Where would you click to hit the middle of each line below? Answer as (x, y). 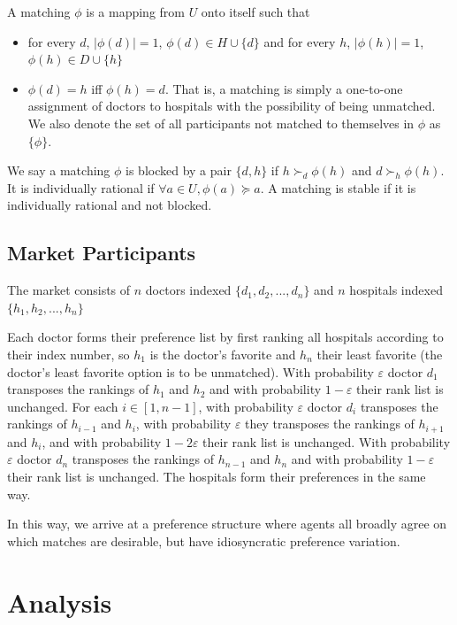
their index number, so (69, 354)
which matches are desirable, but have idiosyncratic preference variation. (204, 540)
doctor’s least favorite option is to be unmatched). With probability (190, 371)
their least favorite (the (380, 354)
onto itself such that (255, 12)
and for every (300, 41)
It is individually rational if (81, 187)
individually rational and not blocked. (110, 205)
